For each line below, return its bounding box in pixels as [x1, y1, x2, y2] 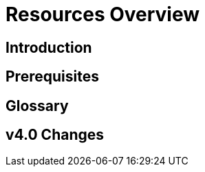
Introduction [6, 38, 92, 56]
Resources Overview [6, 3, 200, 26]
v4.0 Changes [6, 126, 105, 144]
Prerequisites [6, 68, 99, 86]
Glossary [6, 97, 69, 114]
